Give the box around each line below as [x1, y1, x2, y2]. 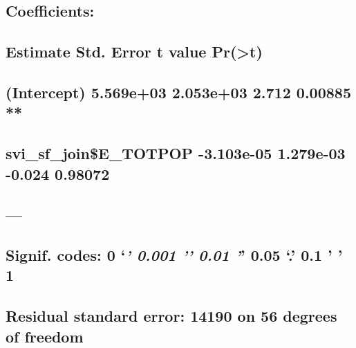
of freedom [6, 325, 84, 347]
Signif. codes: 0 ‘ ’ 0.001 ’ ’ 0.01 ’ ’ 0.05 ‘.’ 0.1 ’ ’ [6, 244, 343, 266]
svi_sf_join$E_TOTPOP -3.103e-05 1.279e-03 [6, 143, 346, 164]
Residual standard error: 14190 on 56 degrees [6, 305, 337, 327]
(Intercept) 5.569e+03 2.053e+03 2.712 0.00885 [6, 81, 351, 102]
